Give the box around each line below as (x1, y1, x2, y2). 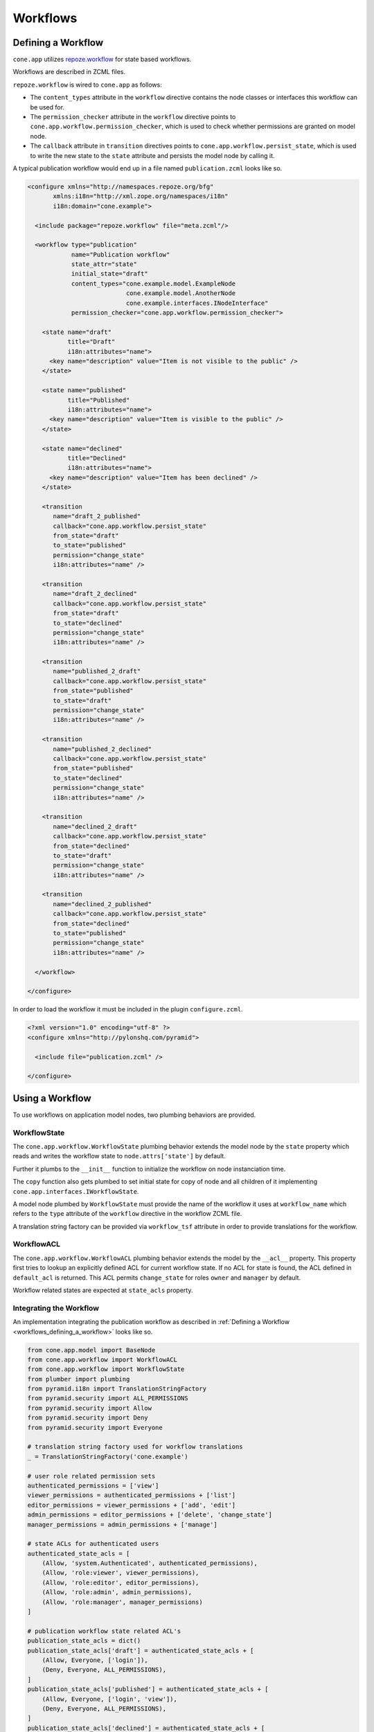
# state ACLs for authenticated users (27, 1540, 159, 1548)
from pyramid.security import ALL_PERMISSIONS (27, 1395, 188, 1402)
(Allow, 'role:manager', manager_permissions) (42, 1598, 204, 1606)
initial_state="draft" (71, 270, 148, 278)
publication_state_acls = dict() (27, 1637, 141, 1645)
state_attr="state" (71, 260, 138, 268)
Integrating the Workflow (12, 1303, 100, 1313)
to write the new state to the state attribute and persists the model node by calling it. (30, 151, 275, 159)
